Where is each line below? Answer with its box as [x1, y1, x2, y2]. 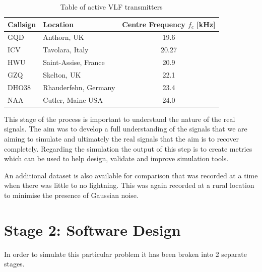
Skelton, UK [43, 69, 81, 80]
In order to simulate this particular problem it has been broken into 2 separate [4, 248, 247, 259]
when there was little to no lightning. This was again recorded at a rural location [4, 180, 254, 190]
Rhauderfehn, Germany [43, 82, 115, 92]
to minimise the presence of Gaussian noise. [4, 189, 139, 200]
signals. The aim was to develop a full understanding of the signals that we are [4, 123, 247, 134]
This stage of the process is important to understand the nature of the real [4, 113, 235, 124]
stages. [4, 258, 25, 269]
